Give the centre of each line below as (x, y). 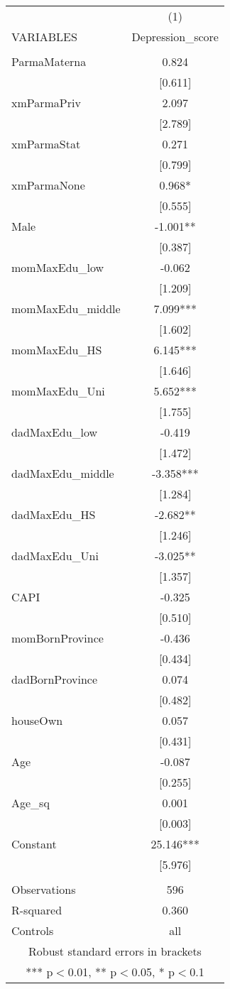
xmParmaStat (46, 144)
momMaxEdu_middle (66, 308)
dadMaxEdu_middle (63, 473)
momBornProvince (57, 638)
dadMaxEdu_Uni (55, 556)
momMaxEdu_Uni (58, 391)
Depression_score (175, 37)
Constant (34, 844)
